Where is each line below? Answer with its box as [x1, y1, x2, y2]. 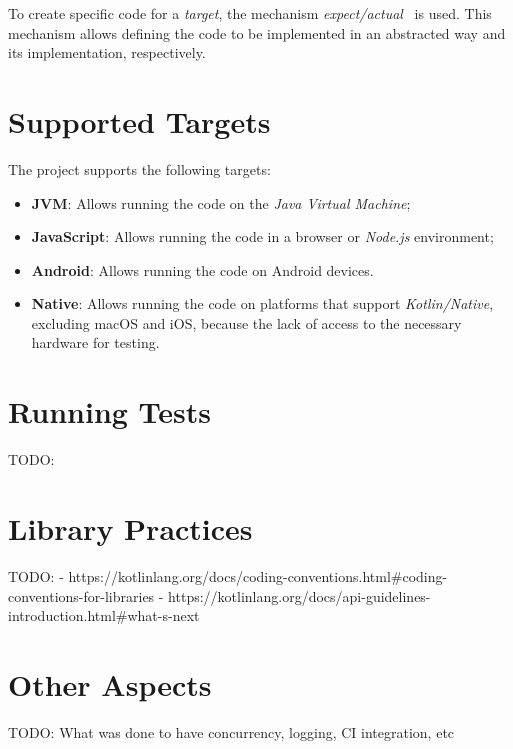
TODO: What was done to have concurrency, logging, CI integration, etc [8, 721, 455, 742]
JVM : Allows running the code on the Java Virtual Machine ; [31, 192, 411, 213]
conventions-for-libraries [8, 585, 155, 606]
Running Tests [8, 391, 212, 432]
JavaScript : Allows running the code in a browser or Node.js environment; [31, 226, 494, 247]
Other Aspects [8, 663, 212, 704]
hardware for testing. [31, 332, 160, 353]
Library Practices [8, 507, 253, 548]
